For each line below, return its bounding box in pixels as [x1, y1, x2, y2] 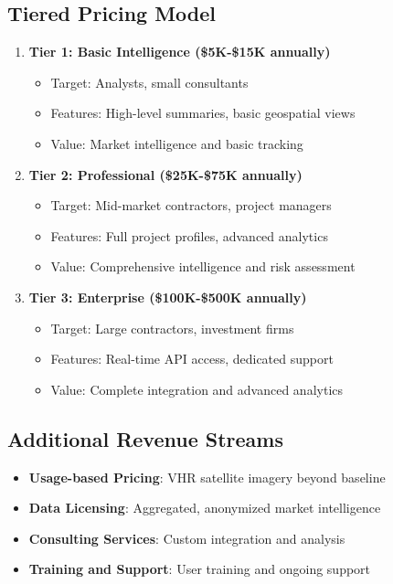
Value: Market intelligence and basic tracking [50, 133, 303, 153]
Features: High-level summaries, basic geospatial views [50, 103, 356, 122]
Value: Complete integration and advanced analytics [50, 379, 344, 398]
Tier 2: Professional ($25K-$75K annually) [28, 165, 303, 184]
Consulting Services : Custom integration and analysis [28, 528, 345, 547]
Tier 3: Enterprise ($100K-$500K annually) [28, 287, 307, 306]
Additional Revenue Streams [7, 424, 283, 452]
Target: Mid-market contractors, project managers [50, 196, 332, 215]
